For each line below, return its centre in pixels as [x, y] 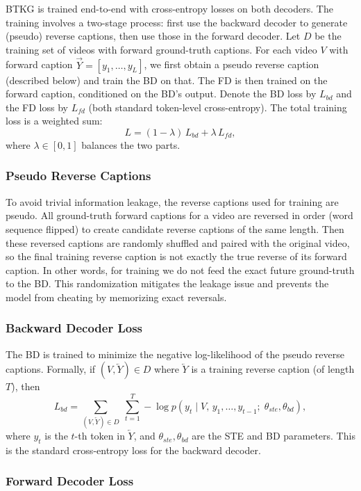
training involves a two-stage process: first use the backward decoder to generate [177, 22]
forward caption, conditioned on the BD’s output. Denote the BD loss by [161, 94]
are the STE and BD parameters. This [274, 436]
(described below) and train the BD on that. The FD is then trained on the [167, 80]
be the [328, 36]
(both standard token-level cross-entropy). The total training [218, 107]
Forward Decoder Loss [70, 481]
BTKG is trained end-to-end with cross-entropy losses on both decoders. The [169, 8]
